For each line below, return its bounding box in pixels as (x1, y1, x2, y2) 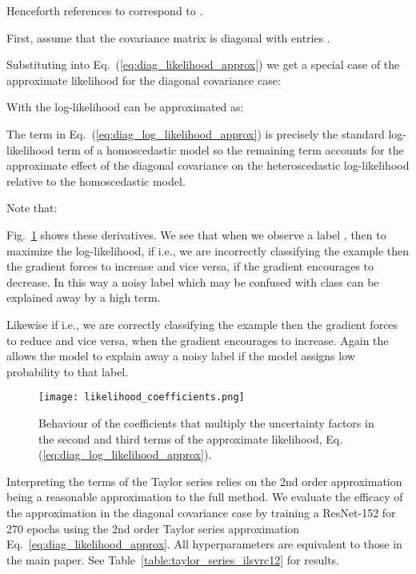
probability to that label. (6, 363, 129, 379)
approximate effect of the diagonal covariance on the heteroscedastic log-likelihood (6, 157, 410, 174)
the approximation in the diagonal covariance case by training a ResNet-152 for (6, 504, 396, 520)
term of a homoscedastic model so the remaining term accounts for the (57, 141, 404, 158)
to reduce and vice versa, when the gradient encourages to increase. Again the (6, 331, 389, 348)
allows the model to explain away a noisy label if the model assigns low (6, 347, 355, 364)
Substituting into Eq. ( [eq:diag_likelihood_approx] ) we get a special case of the (6, 56, 400, 73)
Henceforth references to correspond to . (6, 2, 203, 18)
